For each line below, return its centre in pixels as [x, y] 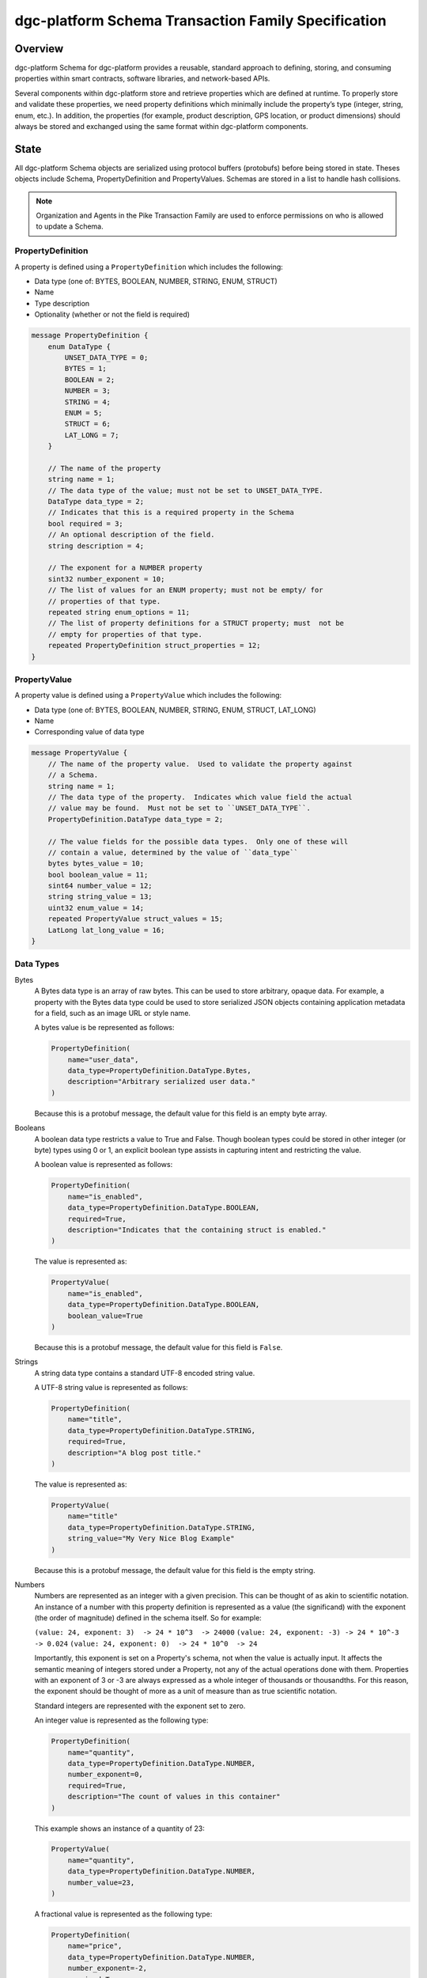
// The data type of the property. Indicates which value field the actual [200, 797]
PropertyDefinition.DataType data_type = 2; [136, 819]
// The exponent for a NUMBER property [125, 568]
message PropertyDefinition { [90, 335]
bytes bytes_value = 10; [96, 864]
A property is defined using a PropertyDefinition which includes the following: [149, 267]
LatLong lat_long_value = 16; [106, 930]
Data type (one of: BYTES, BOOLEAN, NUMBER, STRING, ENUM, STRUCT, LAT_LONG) [175, 710]
